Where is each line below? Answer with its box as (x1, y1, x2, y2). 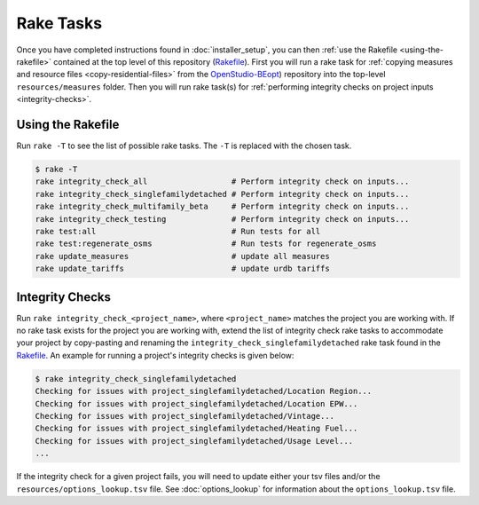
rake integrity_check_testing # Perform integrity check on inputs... (35, 214, 410, 224)
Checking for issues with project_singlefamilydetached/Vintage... (35, 411, 335, 421)
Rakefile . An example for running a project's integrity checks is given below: (16, 350, 294, 360)
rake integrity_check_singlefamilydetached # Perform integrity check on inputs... (35, 189, 410, 199)
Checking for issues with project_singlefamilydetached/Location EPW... (35, 398, 358, 408)
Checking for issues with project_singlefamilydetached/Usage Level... (35, 436, 354, 446)
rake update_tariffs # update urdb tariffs (35, 264, 330, 274)
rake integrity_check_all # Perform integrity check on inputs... (35, 177, 410, 186)
